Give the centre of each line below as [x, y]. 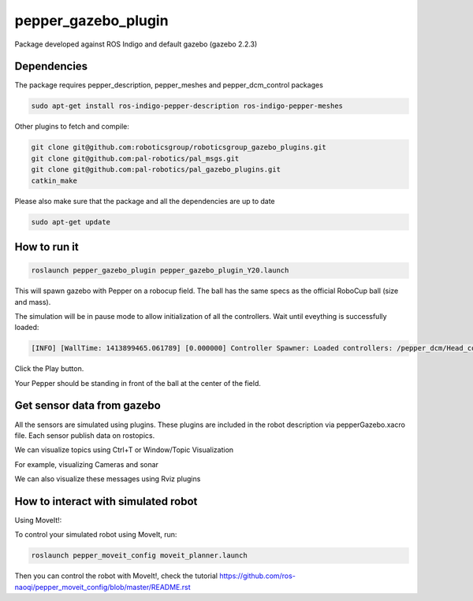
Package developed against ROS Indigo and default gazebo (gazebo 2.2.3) [136, 44]
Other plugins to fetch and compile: [72, 127]
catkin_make [54, 180]
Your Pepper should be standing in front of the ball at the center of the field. [138, 383]
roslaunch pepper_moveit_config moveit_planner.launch [139, 556]
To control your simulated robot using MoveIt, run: [96, 535]
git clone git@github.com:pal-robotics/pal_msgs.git [135, 158]
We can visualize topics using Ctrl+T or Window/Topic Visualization [124, 450]
